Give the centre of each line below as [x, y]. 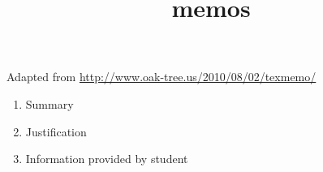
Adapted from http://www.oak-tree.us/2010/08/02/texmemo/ [161, 77]
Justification [56, 131]
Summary [50, 103]
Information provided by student [107, 159]
